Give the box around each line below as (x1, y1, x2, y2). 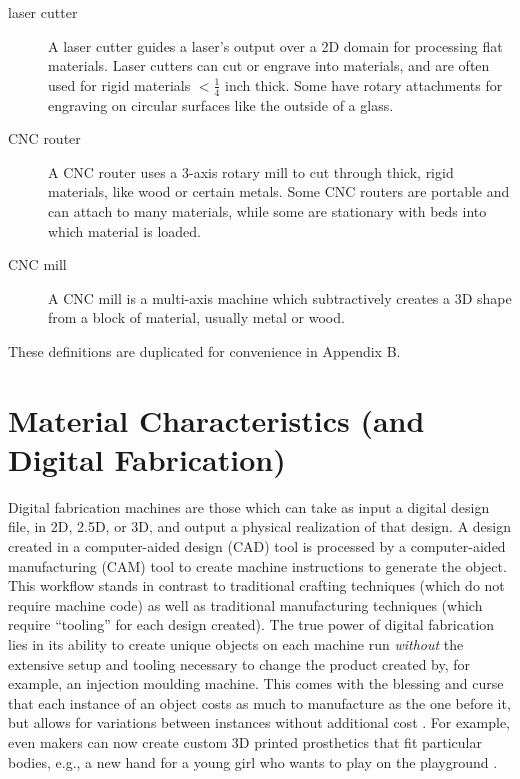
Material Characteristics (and (8, 399, 425, 440)
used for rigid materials (48, 74, 191, 95)
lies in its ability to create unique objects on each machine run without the (8, 634, 464, 655)
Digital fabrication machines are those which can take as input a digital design (8, 496, 490, 517)
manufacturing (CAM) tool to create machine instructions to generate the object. (8, 555, 507, 576)
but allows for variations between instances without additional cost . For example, (8, 712, 510, 733)
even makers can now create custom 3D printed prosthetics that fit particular (8, 731, 482, 752)
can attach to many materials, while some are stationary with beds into (48, 200, 487, 221)
